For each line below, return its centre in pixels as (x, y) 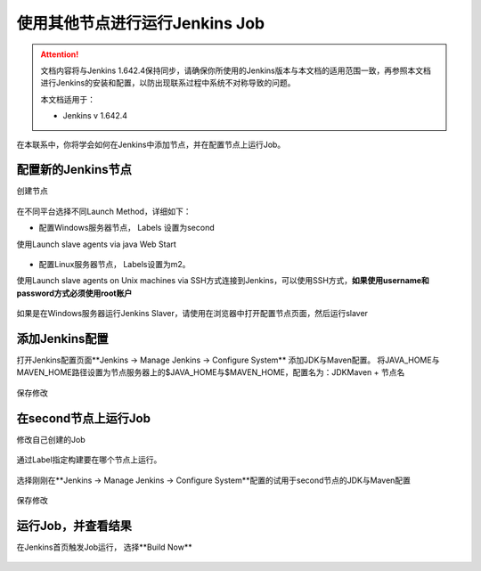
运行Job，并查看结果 (74, 526)
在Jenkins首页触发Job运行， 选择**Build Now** (104, 547)
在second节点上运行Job (84, 418)
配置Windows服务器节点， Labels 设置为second (126, 228)
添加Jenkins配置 (62, 339)
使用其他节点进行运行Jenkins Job (141, 23)
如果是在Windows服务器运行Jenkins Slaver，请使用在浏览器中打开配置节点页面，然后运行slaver (192, 314)
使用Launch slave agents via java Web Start (97, 244)
